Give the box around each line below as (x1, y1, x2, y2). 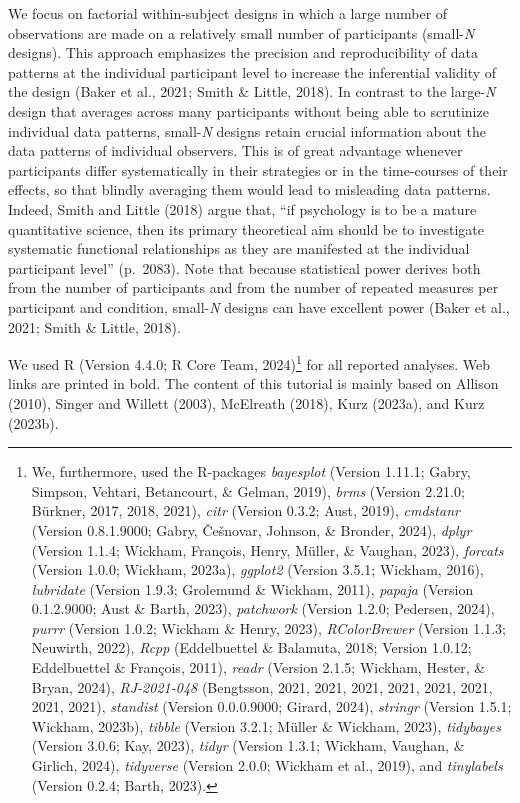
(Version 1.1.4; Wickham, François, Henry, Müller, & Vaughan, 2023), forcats (31, 539, 504, 560)
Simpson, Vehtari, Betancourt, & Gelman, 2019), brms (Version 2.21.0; (31, 480, 465, 501)
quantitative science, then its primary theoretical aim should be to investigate (8, 218, 485, 239)
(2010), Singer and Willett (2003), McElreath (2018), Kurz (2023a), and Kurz (8, 392, 485, 413)
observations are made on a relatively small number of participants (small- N (8, 22, 475, 43)
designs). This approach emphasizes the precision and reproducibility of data (8, 42, 479, 63)
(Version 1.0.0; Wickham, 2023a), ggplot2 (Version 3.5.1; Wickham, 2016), (31, 559, 484, 580)
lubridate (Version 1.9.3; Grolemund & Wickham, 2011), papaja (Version (31, 578, 474, 599)
